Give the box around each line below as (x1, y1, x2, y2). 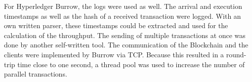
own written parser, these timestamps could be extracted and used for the (4, 20, 228, 31)
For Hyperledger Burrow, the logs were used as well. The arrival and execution (4, 1, 242, 11)
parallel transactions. (4, 69, 67, 79)
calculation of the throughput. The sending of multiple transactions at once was (4, 30, 246, 40)
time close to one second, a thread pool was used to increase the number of (17, 59, 245, 69)
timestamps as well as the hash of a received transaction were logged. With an (4, 10, 241, 21)
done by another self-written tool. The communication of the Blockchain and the (4, 40, 249, 50)
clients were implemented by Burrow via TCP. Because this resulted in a (4, 49, 224, 59)
